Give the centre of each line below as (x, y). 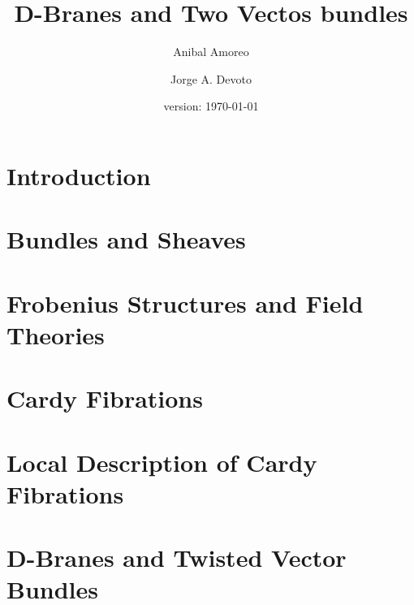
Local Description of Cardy (162, 462)
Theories (56, 334)
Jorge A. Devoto (211, 78)
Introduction (79, 175)
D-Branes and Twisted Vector (177, 557)
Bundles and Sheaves (126, 239)
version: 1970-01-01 (211, 106)
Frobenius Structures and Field (185, 302)
